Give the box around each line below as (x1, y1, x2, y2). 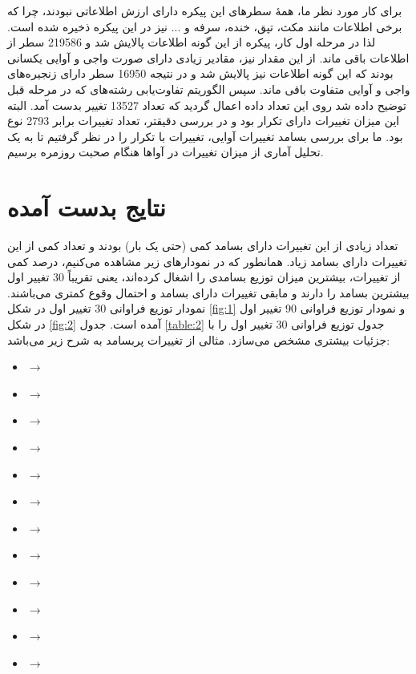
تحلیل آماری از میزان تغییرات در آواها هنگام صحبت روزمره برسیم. (7, 143, 324, 160)
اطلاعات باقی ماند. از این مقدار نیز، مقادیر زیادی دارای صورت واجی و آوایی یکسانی (7, 49, 410, 66)
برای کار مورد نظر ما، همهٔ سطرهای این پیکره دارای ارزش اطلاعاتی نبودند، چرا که (7, 2, 402, 18)
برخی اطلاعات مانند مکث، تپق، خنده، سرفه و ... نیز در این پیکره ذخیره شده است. (7, 18, 402, 34)
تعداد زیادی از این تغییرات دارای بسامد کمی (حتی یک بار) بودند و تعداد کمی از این (7, 237, 398, 254)
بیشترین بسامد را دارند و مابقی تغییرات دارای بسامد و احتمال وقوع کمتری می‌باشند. (7, 284, 410, 301)
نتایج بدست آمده (7, 191, 166, 224)
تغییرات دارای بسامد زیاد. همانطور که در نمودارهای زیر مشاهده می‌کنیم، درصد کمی (7, 252, 407, 269)
